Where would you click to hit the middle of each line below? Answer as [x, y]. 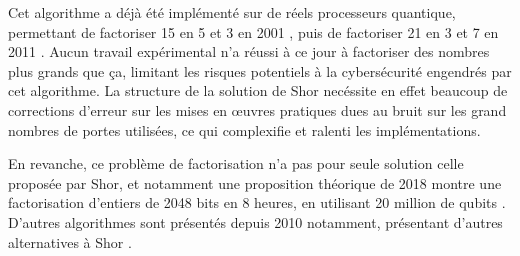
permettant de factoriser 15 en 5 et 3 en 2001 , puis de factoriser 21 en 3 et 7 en [253, 31]
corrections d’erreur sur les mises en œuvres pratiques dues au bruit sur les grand [257, 109]
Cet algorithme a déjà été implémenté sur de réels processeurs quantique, [232, 12]
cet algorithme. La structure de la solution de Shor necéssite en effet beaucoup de [258, 90]
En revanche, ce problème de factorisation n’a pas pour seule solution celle [236, 163]
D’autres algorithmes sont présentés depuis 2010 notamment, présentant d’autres [255, 221]
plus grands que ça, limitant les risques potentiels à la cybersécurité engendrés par [260, 70]
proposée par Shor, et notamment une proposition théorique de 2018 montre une [255, 182]
